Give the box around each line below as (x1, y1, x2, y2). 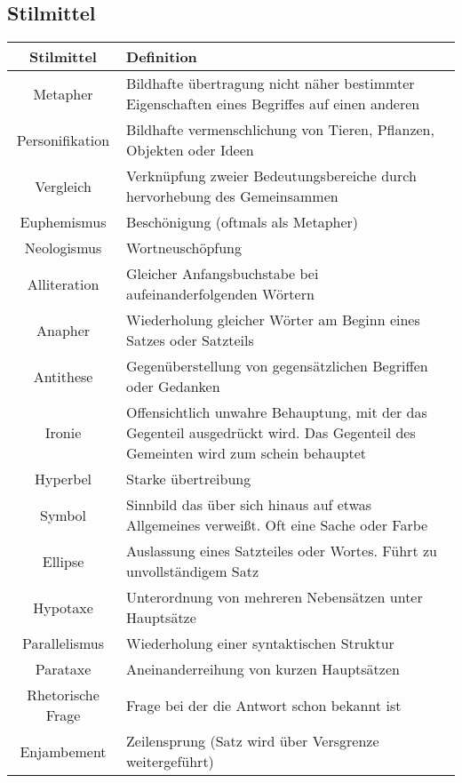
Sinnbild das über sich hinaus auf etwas (126, 494, 372, 515)
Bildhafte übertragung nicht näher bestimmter (126, 73, 415, 94)
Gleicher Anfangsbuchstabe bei (126, 263, 319, 284)
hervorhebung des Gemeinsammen (126, 186, 339, 207)
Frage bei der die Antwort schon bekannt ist (126, 694, 402, 715)
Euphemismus (20, 212, 107, 233)
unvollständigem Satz (126, 561, 259, 582)
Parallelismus (22, 633, 105, 654)
